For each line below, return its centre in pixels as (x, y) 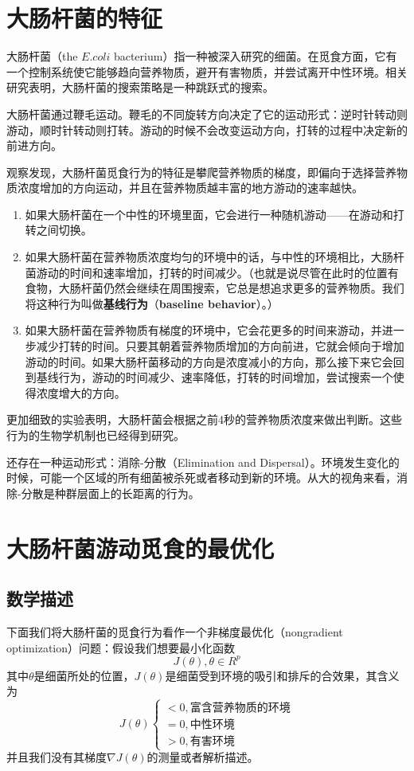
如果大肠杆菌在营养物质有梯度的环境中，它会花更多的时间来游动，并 (203, 330)
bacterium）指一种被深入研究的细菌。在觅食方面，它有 (255, 56)
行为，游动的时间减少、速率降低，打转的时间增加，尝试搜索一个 (226, 377)
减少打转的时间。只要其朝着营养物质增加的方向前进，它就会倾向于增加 (220, 346)
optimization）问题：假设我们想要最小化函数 (121, 647)
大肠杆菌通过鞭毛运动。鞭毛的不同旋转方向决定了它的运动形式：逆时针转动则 (207, 113)
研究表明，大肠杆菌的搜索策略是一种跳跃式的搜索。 (140, 87)
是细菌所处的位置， (84, 675)
